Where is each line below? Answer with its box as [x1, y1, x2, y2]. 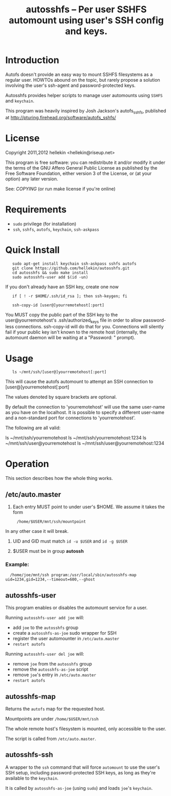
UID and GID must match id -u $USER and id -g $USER [12, 538, 128, 544]
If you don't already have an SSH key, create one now [5, 284, 119, 290]
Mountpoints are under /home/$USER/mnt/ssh [5, 715, 99, 721]
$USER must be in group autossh [12, 548, 84, 554]
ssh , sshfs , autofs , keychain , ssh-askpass [12, 226, 99, 232]
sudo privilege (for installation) [12, 220, 77, 227]
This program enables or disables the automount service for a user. [5, 605, 148, 611]
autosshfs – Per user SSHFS [25, 4, 147, 15]
